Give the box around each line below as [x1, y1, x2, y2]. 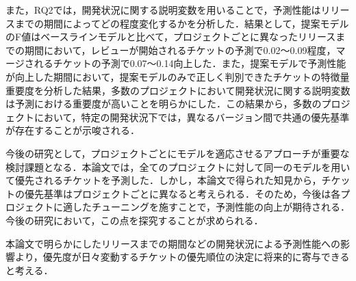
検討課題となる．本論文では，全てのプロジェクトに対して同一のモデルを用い [5, 159, 351, 174]
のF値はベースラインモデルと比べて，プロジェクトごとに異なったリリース [5, 29, 336, 44]
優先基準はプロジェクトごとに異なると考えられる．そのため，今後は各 [24, 186, 341, 200]
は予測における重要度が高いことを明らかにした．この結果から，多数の [5, 96, 322, 111]
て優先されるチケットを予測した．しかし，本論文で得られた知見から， [5, 173, 322, 187]
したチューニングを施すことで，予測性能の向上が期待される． [72, 200, 351, 214]
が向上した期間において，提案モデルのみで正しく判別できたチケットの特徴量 [5, 69, 350, 83]
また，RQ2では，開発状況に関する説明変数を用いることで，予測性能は [5, 3, 321, 16]
